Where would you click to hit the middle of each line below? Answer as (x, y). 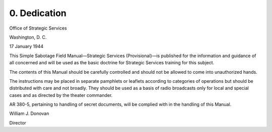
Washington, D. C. (28, 37)
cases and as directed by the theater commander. (61, 95)
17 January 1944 (26, 46)
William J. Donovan (29, 113)
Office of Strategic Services (38, 28)
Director (18, 122)
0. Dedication (38, 13)
